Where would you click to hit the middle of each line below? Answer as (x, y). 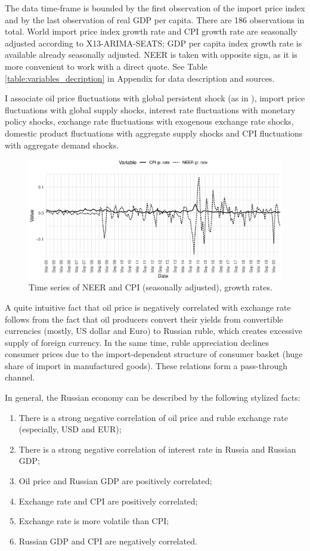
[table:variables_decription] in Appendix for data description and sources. (140, 78)
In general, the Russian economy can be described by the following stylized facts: (153, 397)
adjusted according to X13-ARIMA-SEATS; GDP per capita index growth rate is (154, 43)
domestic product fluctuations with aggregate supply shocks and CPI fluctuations (154, 133)
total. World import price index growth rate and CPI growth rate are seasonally (151, 31)
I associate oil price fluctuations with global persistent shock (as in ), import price (155, 98)
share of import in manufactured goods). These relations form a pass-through (146, 365)
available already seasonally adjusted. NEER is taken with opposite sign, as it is (151, 55)
